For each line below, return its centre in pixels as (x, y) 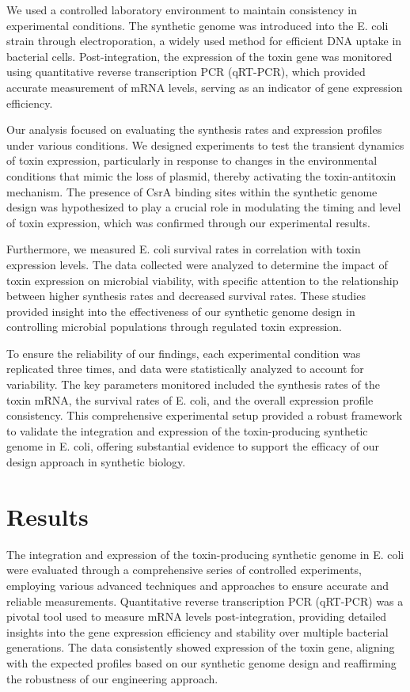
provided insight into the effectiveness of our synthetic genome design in (181, 311)
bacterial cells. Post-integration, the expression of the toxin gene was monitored (199, 56)
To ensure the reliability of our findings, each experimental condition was (184, 353)
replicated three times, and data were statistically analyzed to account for (185, 369)
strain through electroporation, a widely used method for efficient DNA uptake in (204, 41)
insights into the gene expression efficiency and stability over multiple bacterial (197, 631)
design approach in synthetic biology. (96, 462)
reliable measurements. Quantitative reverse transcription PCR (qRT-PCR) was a (205, 601)
